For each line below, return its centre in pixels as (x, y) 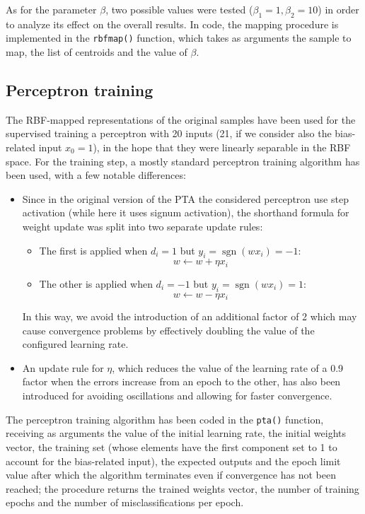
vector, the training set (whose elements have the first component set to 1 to (172, 446)
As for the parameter (51, 9)
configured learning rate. (75, 344)
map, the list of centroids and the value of (97, 52)
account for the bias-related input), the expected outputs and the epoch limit (173, 461)
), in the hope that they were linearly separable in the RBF (222, 147)
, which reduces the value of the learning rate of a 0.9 (228, 367)
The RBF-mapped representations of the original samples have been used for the (181, 119)
